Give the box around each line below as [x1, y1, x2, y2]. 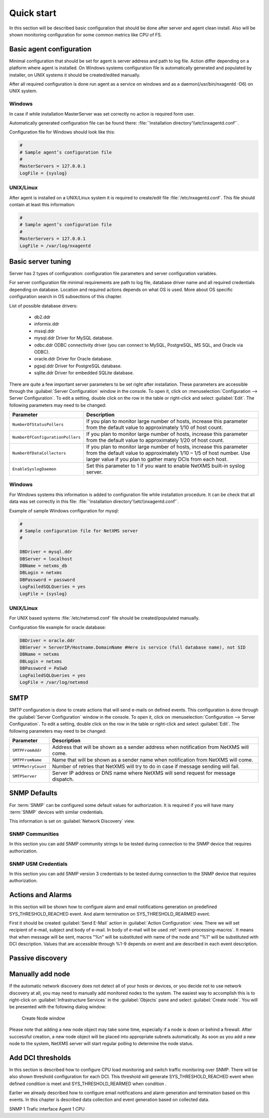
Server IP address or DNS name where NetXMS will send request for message [52, 770, 236, 777]
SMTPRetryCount [12, 764, 47, 769]
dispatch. [52, 776, 74, 783]
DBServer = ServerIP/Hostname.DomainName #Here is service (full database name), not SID [19, 644, 246, 650]
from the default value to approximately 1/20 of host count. [86, 437, 224, 444]
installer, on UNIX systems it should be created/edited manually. [9, 72, 140, 78]
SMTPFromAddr [12, 748, 42, 753]
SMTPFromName [12, 757, 42, 763]
